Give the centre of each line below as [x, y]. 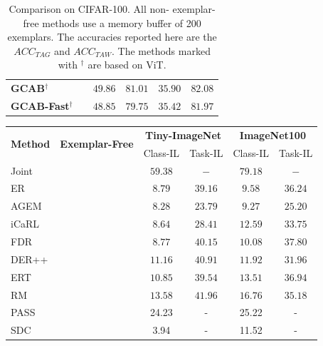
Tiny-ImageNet [184, 134]
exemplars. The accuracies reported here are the [112, 37]
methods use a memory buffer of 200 [122, 22]
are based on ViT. [127, 65]
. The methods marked [161, 50]
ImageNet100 [272, 134]
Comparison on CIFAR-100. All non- [89, 9]
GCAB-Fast [40, 106]
